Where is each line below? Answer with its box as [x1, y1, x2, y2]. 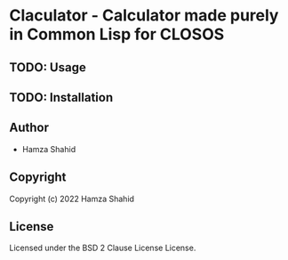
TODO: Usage [9, 60, 86, 75]
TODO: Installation [9, 90, 114, 105]
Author [9, 120, 49, 135]
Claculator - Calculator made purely [9, 5, 279, 26]
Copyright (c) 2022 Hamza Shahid [9, 193, 135, 204]
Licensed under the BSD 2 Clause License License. [9, 242, 196, 254]
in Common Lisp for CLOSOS [9, 24, 225, 45]
